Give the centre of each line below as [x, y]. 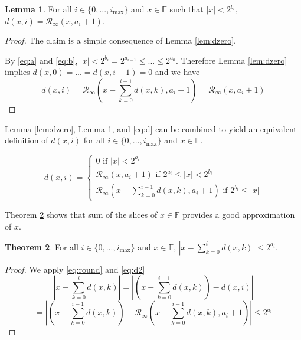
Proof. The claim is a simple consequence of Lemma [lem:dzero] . [120, 40]
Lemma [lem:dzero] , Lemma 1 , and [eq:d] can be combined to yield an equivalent [151, 128]
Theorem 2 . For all [42, 246]
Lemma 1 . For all [38, 9]
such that [187, 9]
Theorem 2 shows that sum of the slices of [81, 215]
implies [17, 72]
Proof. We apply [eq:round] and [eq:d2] [75, 269]
